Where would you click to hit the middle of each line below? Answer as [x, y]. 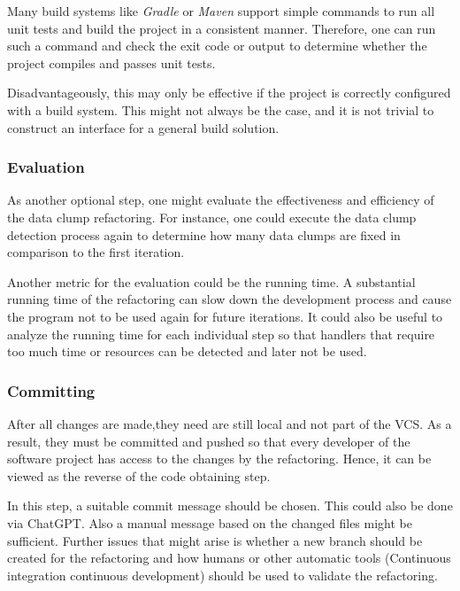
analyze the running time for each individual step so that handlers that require [221, 334]
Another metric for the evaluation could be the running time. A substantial [211, 281]
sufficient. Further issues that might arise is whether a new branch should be [215, 540]
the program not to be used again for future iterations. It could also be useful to [225, 316]
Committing [51, 390]
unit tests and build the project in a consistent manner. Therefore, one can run [222, 28]
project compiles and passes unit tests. [111, 62]
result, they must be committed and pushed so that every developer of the [209, 441]
